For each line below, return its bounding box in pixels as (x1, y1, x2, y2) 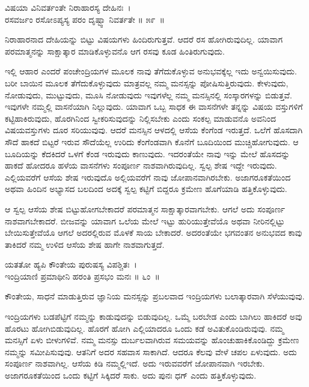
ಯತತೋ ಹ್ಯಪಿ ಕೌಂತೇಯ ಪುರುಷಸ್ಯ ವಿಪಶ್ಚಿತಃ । (5, 258, 137, 271)
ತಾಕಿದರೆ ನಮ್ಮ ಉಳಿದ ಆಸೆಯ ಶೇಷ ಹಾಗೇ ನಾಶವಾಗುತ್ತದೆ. (5, 238, 165, 250)
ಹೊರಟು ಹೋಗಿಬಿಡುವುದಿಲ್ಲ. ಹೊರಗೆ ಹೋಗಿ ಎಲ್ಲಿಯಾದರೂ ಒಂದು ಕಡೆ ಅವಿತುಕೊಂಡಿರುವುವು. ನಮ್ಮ (5, 322, 284, 334)
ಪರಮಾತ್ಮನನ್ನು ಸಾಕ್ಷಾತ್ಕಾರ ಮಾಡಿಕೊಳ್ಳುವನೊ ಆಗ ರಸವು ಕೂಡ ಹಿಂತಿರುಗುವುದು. (5, 44, 225, 57)
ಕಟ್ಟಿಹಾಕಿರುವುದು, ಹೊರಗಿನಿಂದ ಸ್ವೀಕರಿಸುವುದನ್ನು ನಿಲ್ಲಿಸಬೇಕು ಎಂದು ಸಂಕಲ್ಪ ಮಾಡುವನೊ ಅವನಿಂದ (5, 112, 276, 124)
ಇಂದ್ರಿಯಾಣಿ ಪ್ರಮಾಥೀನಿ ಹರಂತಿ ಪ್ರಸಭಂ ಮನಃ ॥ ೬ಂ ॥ (5, 269, 160, 282)
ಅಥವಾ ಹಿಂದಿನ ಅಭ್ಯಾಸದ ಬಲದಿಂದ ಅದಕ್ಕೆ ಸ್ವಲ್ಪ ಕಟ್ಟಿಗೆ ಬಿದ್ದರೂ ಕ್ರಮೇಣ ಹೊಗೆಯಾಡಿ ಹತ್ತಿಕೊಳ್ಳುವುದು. (5, 182, 287, 195)
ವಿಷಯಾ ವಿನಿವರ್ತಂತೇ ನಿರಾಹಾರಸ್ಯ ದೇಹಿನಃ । (5, 1, 131, 13)
